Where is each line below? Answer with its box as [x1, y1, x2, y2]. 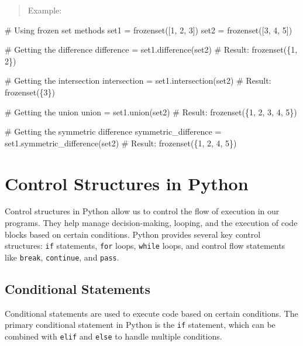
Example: [27, 4, 62, 16]
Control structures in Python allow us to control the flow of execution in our [5, 205, 280, 217]
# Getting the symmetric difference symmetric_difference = [5, 125, 222, 138]
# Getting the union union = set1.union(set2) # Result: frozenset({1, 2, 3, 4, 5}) [5, 105, 297, 118]
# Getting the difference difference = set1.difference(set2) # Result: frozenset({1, [5, 43, 298, 56]
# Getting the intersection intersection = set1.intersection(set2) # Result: [5, 74, 271, 87]
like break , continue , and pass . [5, 251, 119, 263]
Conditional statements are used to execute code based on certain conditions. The [5, 307, 298, 319]
